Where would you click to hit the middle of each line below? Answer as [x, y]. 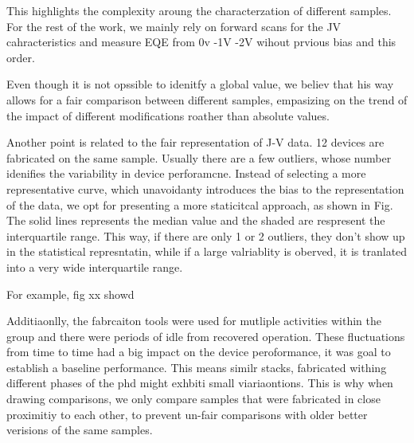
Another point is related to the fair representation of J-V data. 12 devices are [195, 142]
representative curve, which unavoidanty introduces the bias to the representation [205, 188]
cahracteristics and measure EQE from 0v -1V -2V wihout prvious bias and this [201, 42]
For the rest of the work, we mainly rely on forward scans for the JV [174, 26]
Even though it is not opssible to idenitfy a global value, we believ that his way [200, 84]
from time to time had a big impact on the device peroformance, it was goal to [199, 352]
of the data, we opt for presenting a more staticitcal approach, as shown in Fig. [200, 204]
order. [21, 57]
